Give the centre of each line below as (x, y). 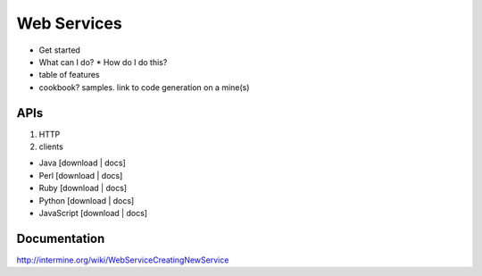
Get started (59, 50)
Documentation (61, 238)
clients (51, 146)
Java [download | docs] (82, 163)
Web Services (69, 23)
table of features (69, 75)
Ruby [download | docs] (83, 188)
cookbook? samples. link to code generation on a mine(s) (144, 87)
